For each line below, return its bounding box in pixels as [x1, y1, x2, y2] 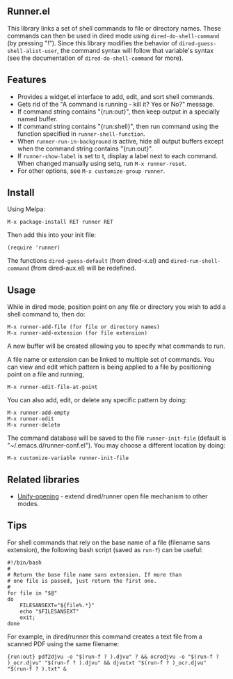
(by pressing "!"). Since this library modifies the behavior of [7, 38, 177, 47]
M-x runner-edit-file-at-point [7, 383, 98, 391]
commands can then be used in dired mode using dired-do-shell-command [7, 31, 220, 40]
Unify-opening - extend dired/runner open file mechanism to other [17, 492, 208, 501]
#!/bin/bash [7, 559, 42, 566]
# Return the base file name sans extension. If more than [7, 571, 182, 578]
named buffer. [17, 114, 58, 123]
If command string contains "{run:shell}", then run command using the [17, 122, 219, 130]
